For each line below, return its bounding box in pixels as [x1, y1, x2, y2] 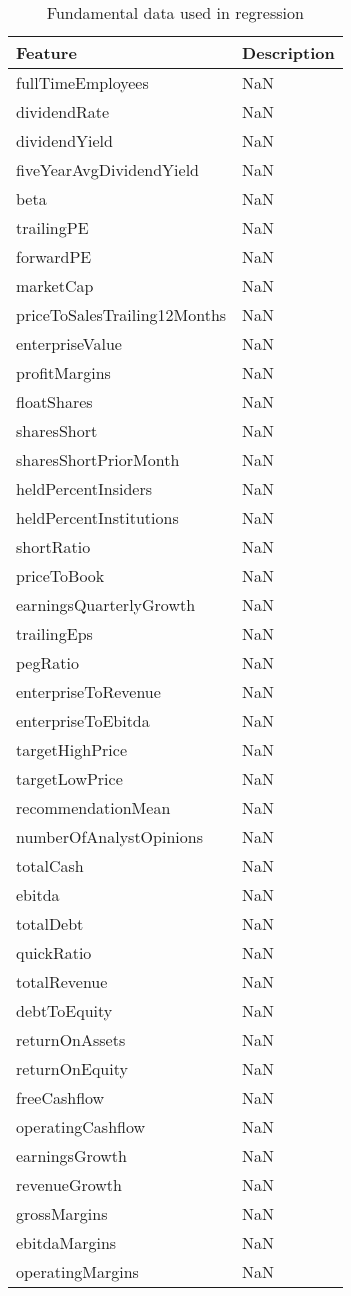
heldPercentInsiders [16, 477, 153, 500]
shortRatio [16, 535, 91, 558]
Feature [16, 41, 77, 64]
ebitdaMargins [16, 1231, 117, 1254]
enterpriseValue [16, 332, 122, 355]
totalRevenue [16, 970, 108, 993]
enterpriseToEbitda [16, 709, 150, 732]
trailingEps [16, 622, 93, 645]
